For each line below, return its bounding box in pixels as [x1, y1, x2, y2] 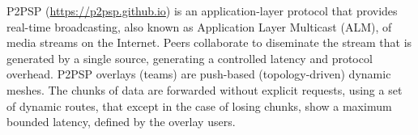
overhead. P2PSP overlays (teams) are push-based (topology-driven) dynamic [6, 65, 391, 82]
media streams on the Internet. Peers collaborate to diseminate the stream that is [6, 34, 412, 51]
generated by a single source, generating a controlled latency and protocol [6, 49, 373, 66]
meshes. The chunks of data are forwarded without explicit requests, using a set [6, 81, 403, 98]
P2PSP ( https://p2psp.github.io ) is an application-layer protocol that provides [6, 2, 398, 19]
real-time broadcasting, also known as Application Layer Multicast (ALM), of [6, 18, 392, 35]
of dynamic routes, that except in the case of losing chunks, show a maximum [6, 97, 392, 114]
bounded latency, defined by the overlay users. [6, 113, 236, 130]
